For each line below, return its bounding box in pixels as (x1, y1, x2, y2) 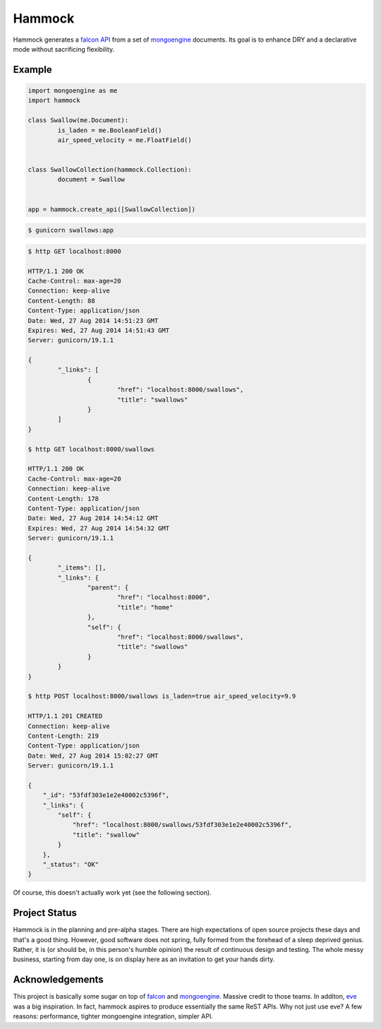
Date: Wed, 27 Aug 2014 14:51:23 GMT (28, 317, 159, 324)
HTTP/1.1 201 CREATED (28, 712, 103, 720)
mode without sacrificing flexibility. (13, 45, 115, 53)
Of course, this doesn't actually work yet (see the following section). (13, 888, 212, 897)
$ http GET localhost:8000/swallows (28, 445, 155, 453)
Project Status (13, 907, 78, 919)
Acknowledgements (13, 974, 104, 986)
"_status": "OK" (42, 861, 99, 869)
